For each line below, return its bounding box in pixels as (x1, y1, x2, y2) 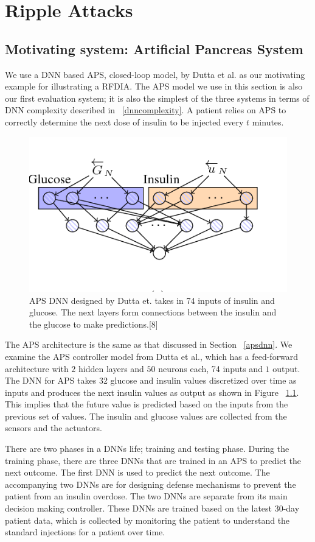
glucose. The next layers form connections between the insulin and (29, 306, 277, 319)
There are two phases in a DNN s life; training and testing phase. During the (5, 442, 289, 455)
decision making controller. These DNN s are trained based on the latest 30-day (5, 502, 300, 515)
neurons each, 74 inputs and (158, 362, 263, 375)
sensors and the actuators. (5, 421, 102, 434)
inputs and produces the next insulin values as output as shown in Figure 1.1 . (5, 385, 299, 398)
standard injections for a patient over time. (5, 526, 165, 538)
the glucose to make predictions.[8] (29, 317, 158, 330)
